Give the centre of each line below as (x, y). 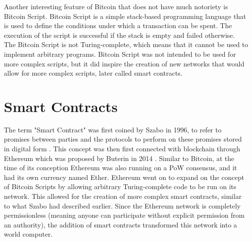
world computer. (28, 234)
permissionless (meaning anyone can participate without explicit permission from (124, 215)
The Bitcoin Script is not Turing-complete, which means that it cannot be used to (126, 44)
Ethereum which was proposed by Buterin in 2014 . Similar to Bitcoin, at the (119, 158)
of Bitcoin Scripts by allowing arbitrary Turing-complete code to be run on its (120, 186)
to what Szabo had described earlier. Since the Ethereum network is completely (122, 205)
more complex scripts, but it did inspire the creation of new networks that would (124, 63)
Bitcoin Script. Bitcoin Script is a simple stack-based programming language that (125, 16)
